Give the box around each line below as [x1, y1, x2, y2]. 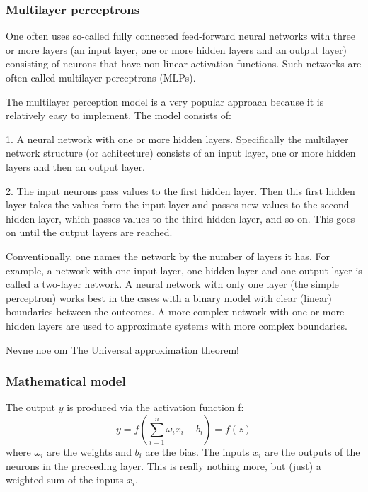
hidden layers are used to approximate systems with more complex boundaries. [6, 318, 347, 332]
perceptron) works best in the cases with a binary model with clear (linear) [6, 290, 332, 305]
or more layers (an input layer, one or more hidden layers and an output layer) [6, 42, 347, 57]
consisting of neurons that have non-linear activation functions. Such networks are [6, 56, 362, 71]
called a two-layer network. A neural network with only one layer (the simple [6, 276, 339, 291]
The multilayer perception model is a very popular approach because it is [6, 94, 324, 108]
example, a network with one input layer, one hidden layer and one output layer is [6, 262, 362, 277]
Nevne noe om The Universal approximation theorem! [6, 342, 239, 357]
